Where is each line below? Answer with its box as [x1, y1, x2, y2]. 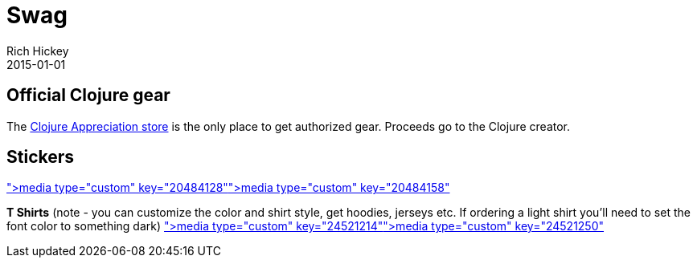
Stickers [6, 147, 75, 168]
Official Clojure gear [6, 85, 170, 106]
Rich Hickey [6, 43, 69, 58]
